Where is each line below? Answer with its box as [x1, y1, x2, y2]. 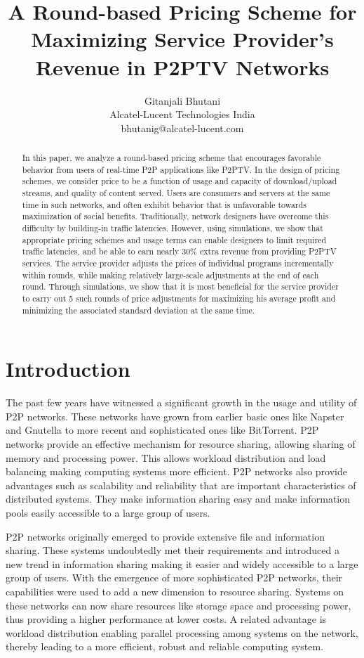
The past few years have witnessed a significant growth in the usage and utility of [6, 395, 357, 410]
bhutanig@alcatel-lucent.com [121, 120, 244, 135]
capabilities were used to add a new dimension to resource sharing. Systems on [6, 583, 344, 598]
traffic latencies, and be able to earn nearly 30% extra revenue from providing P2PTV [22, 245, 337, 257]
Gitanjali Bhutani [144, 93, 221, 108]
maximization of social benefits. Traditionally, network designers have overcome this [22, 210, 329, 222]
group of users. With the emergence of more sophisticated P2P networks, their [6, 570, 343, 585]
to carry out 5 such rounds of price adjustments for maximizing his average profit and [22, 292, 336, 304]
